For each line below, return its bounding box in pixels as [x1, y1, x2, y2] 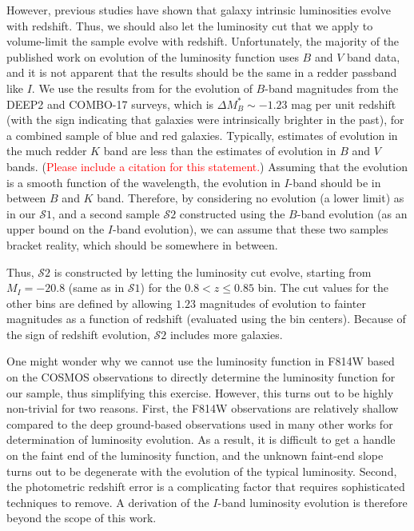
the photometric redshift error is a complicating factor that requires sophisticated [6, 478, 405, 495]
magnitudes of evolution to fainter [199, 294, 366, 311]
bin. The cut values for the [257, 279, 389, 296]
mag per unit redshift [291, 95, 396, 112]
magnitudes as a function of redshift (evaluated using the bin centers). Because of [6, 310, 406, 327]
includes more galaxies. [169, 325, 283, 342]
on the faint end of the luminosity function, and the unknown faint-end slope [6, 447, 384, 464]
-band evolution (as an [297, 205, 408, 222]
